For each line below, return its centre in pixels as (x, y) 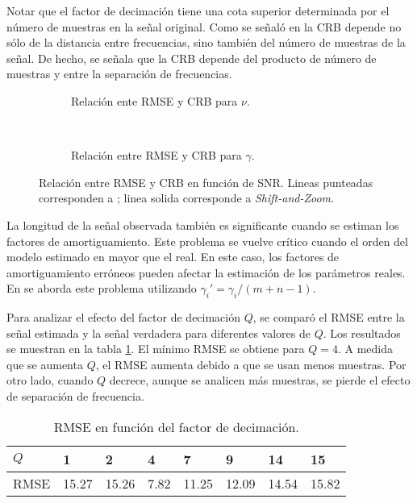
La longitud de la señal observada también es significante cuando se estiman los (203, 224)
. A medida (365, 349)
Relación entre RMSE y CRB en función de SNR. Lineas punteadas (206, 182)
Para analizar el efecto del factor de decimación (124, 317)
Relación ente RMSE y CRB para (154, 100)
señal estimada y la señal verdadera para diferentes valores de (158, 333)
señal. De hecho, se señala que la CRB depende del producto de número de (192, 58)
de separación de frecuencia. (75, 396)
